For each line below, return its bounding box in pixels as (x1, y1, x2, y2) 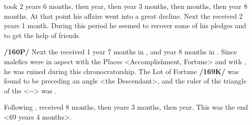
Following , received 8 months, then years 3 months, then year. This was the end (4, 102, 248, 112)
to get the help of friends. (4, 30, 81, 40)
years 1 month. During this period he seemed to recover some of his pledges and (4, 20, 247, 31)
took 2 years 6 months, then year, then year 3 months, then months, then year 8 (4, 1, 248, 11)
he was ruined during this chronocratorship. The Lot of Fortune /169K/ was (4, 66, 239, 76)
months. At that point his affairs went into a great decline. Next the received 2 (4, 10, 243, 21)
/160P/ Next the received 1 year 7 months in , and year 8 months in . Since (4, 46, 237, 57)
